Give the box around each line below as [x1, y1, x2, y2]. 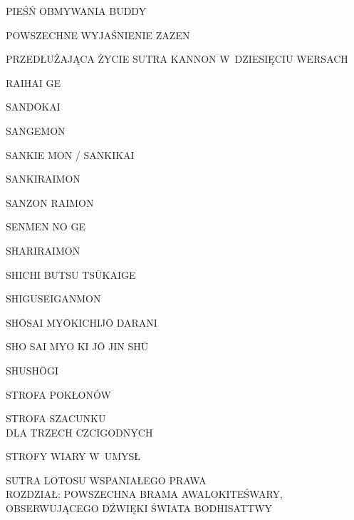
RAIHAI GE [6, 75, 61, 90]
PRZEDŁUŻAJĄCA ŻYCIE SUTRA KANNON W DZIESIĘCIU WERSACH [6, 51, 348, 66]
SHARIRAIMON [6, 243, 80, 258]
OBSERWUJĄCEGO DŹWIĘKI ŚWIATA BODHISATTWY [6, 501, 273, 516]
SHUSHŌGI [6, 362, 59, 377]
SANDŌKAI [6, 99, 61, 114]
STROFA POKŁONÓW [6, 387, 111, 402]
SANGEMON [6, 123, 66, 138]
